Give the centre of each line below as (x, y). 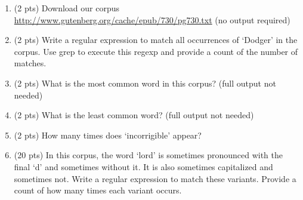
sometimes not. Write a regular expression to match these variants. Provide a (155, 178)
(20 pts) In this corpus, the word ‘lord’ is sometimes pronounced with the (148, 155)
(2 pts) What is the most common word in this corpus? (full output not (145, 83)
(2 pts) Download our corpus (67, 8)
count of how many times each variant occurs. (98, 190)
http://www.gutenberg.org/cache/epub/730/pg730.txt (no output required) (152, 19)
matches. (30, 63)
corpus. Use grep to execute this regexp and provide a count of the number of (156, 51)
